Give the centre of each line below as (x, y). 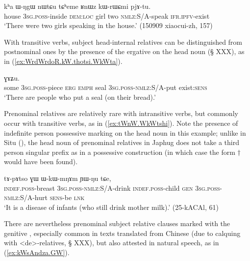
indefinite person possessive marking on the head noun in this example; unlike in (125, 132)
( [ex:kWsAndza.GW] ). (37, 252)
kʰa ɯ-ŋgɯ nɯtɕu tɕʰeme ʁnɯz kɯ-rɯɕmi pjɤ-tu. (77, 6)
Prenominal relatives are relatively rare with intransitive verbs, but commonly (121, 113)
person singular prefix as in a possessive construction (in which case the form (120, 152)
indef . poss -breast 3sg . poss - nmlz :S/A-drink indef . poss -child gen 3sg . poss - (113, 188)
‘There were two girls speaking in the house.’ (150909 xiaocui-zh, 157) (108, 25)
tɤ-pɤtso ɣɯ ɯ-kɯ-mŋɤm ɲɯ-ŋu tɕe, (58, 178)
